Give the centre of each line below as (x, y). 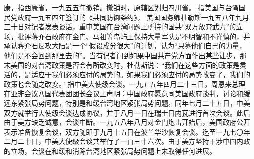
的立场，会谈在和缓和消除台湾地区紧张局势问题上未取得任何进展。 (110, 150)
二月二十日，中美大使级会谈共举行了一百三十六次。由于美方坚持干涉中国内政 (127, 141)
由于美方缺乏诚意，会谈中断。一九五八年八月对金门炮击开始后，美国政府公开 (127, 122)
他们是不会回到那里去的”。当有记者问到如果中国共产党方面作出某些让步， (122, 55)
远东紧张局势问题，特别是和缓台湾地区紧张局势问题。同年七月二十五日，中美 (127, 103)
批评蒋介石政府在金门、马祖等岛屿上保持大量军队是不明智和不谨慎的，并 (134, 36)
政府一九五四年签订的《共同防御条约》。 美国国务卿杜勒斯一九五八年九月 (133, 17)
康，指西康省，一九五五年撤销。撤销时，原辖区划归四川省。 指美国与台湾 (121, 7)
